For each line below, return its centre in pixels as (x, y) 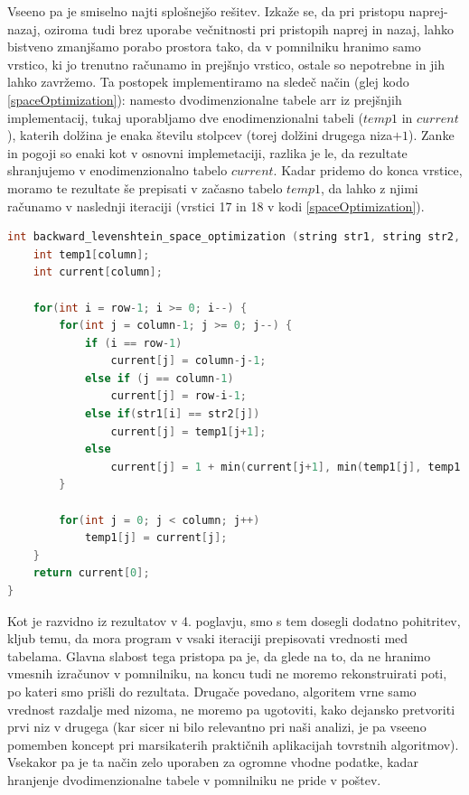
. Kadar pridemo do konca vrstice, (368, 170)
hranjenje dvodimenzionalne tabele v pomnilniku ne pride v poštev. (194, 779)
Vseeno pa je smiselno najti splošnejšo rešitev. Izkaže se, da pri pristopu (206, 11)
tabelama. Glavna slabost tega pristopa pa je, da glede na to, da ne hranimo (219, 655)
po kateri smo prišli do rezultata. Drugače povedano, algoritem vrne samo (212, 691)
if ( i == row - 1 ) (133, 343)
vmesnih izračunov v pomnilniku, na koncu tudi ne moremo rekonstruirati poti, (227, 673)
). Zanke (431, 135)
